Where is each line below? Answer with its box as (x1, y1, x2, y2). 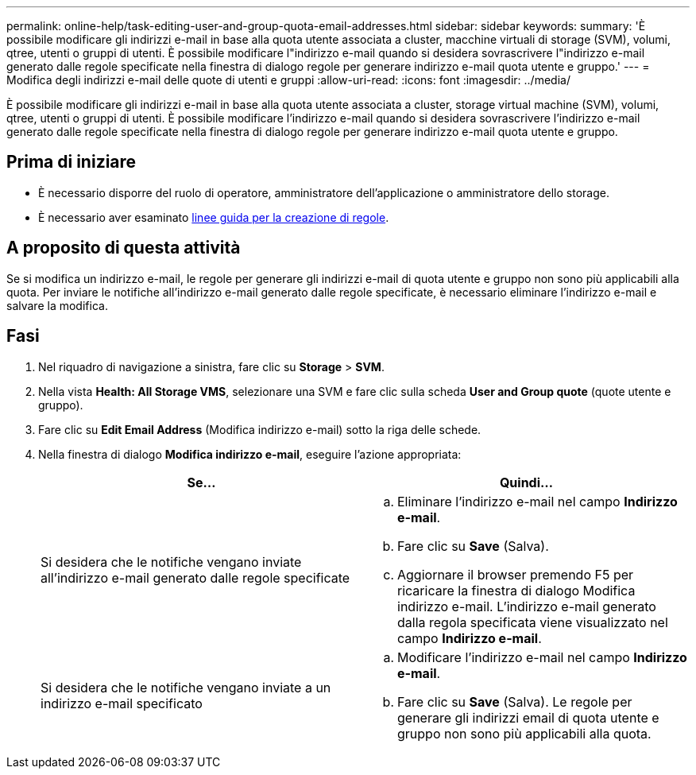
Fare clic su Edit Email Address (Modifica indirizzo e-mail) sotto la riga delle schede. (38, 422, 481, 436)
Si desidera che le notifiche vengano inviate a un (41, 679, 331, 696)
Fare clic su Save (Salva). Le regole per (397, 693, 632, 710)
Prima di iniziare (6, 152, 137, 172)
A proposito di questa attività (6, 238, 241, 258)
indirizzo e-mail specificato (41, 695, 203, 711)
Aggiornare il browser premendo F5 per (397, 566, 634, 583)
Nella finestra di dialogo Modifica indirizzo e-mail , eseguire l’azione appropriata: (38, 447, 462, 461)
